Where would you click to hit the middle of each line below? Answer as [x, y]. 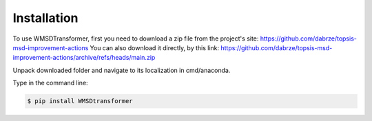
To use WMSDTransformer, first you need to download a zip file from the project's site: [136, 38]
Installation [45, 18]
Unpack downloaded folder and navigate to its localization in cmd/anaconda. [122, 70]
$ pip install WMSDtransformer [80, 101]
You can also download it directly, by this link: [155, 47]
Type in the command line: [51, 83]
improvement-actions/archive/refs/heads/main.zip [84, 58]
